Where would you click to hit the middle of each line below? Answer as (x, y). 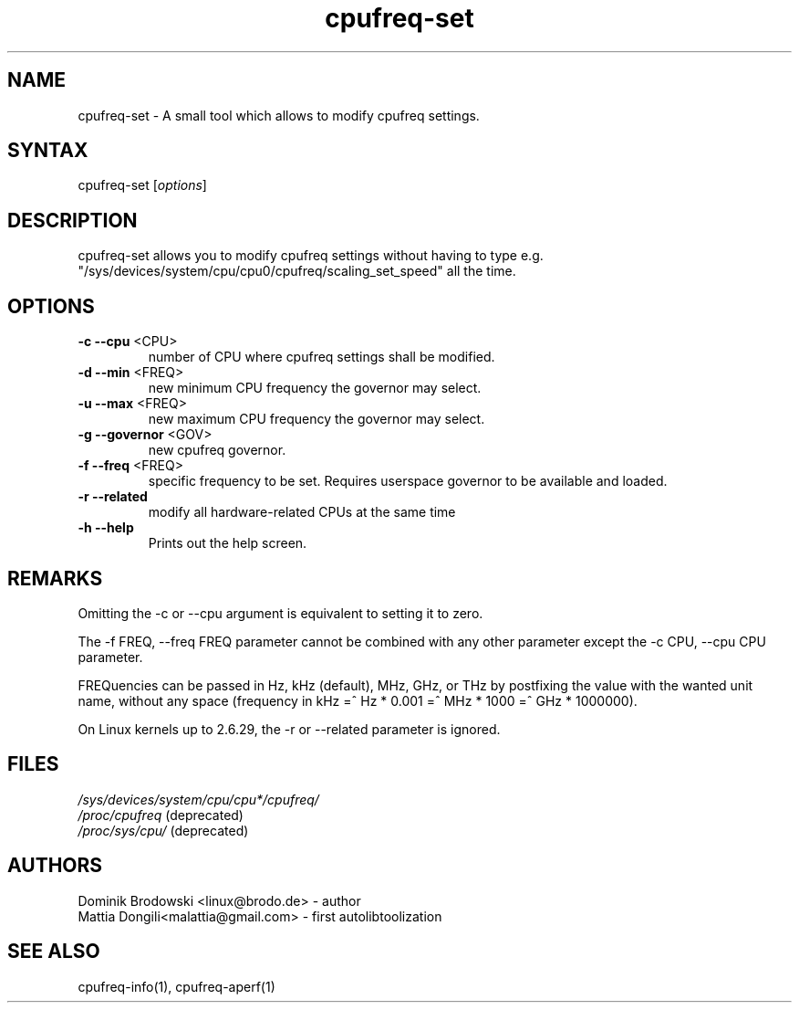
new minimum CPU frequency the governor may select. (315, 388)
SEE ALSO (54, 952)
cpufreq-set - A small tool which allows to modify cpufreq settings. (279, 115)
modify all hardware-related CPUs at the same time (302, 512)
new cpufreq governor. (217, 450)
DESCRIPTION (73, 220)
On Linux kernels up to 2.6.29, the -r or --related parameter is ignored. (289, 729)
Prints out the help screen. (228, 543)
